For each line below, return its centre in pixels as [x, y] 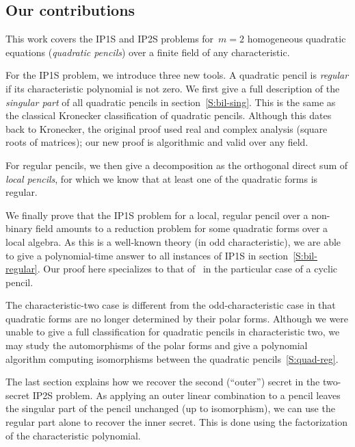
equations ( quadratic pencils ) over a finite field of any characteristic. [148, 52]
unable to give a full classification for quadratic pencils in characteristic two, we [173, 332]
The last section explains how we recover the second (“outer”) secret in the [163, 382]
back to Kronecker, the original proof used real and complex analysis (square [167, 128]
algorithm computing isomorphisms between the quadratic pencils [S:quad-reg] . [172, 358]
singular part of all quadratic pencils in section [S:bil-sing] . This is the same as [171, 102]
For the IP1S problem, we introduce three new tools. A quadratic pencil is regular [177, 75]
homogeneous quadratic [297, 39]
